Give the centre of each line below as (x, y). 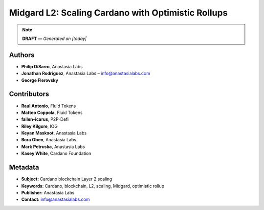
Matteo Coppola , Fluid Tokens (52, 113)
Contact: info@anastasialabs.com (55, 199)
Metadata (24, 167)
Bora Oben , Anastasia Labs (49, 140)
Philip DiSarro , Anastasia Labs (52, 66)
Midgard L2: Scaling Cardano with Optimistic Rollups (118, 13)
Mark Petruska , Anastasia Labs (53, 147)
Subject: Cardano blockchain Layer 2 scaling (67, 179)
